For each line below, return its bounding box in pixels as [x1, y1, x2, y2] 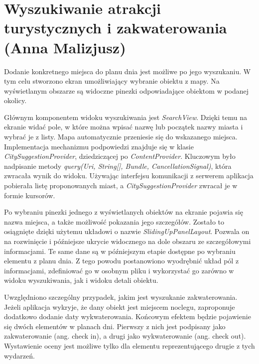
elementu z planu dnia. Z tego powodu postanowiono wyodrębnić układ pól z [4, 255, 239, 266]
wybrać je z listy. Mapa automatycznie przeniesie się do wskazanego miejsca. [4, 131, 238, 142]
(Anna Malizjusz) [4, 37, 126, 57]
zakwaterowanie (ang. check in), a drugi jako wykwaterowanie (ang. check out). [4, 331, 246, 341]
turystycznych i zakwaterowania [4, 17, 227, 38]
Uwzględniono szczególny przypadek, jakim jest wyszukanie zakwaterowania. [4, 291, 238, 302]
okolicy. [4, 95, 27, 106]
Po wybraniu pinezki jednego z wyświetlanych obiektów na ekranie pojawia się [4, 207, 243, 217]
